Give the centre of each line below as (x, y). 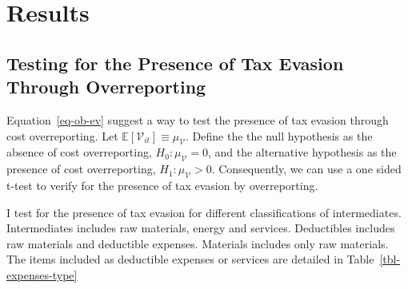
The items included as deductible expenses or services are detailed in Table (190, 259)
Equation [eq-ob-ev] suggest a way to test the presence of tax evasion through (198, 119)
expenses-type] (42, 274)
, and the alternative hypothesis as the (302, 152)
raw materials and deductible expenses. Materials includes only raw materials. (198, 243)
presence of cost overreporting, (81, 169)
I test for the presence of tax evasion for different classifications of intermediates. (204, 212)
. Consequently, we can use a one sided (306, 169)
